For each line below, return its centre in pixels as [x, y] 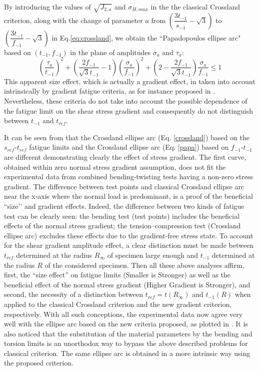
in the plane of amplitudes [110, 52]
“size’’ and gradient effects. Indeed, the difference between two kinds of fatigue [124, 206]
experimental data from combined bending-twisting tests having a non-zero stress [128, 176]
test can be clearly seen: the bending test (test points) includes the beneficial [122, 216]
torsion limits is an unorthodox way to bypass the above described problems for [126, 343]
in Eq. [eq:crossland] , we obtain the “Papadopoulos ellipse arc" [146, 37]
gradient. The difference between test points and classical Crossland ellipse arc [124, 186]
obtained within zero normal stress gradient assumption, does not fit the [115, 166]
